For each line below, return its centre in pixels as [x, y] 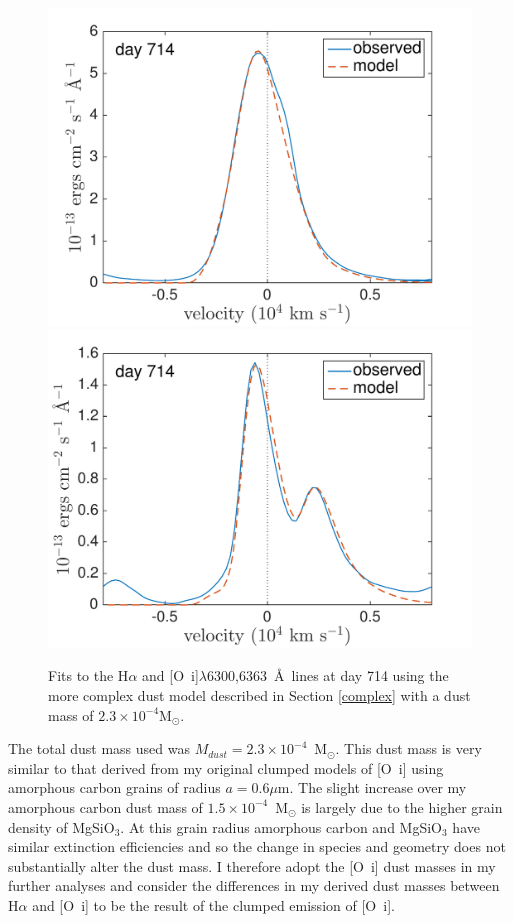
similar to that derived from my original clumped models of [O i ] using [226, 767]
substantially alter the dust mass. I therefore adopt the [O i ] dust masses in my [252, 865]
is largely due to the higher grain [402, 806]
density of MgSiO [61, 826]
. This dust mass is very [408, 748]
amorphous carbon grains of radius [114, 787]
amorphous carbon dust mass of [105, 806]
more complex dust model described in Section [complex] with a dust [259, 694]
